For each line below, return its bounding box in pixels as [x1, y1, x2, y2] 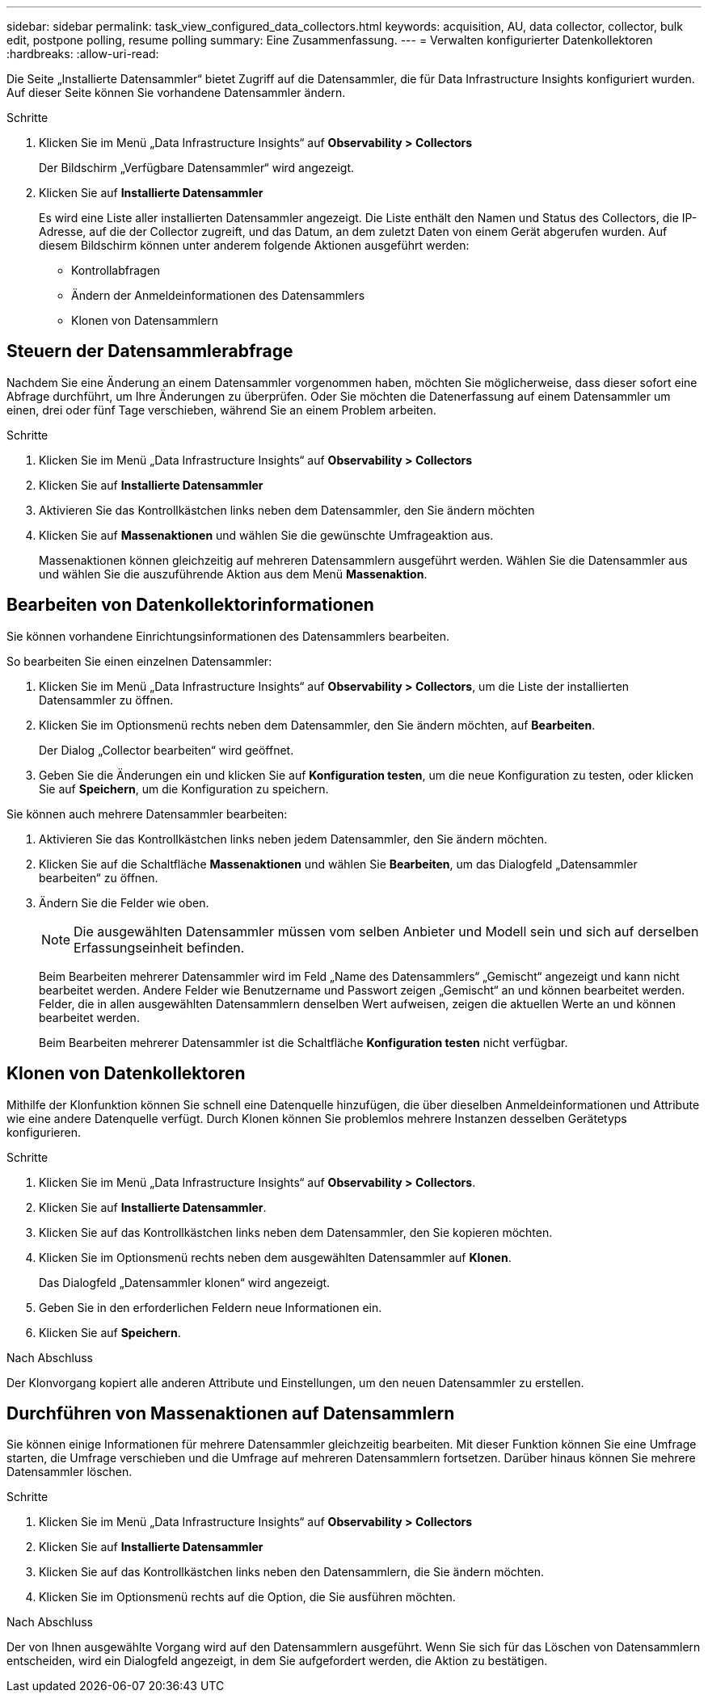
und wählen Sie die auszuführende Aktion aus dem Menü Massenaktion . [39, 566, 428, 581]
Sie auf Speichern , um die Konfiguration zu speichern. [39, 781, 329, 796]
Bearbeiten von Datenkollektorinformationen [6, 595, 374, 616]
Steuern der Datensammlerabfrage [6, 341, 293, 362]
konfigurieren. [6, 1125, 81, 1139]
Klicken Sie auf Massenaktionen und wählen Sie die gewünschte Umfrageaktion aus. [39, 528, 494, 542]
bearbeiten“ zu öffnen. [39, 870, 158, 885]
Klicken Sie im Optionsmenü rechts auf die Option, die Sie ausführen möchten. [39, 1590, 456, 1604]
